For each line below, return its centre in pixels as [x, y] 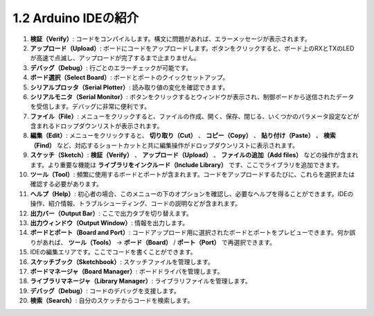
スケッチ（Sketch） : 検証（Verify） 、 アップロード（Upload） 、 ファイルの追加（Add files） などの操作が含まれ [194, 155]
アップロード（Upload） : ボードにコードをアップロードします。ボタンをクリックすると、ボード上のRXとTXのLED [192, 48]
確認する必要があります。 [66, 184]
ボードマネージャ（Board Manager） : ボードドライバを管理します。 [127, 271]
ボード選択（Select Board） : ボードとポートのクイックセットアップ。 [130, 78]
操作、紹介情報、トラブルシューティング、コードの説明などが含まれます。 [136, 204]
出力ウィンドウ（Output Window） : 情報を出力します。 [109, 222]
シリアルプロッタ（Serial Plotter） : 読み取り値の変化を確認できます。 [130, 87]
